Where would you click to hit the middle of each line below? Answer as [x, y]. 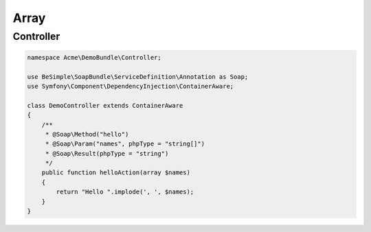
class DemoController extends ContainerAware [105, 105]
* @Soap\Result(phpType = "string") [107, 153]
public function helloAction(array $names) [116, 173]
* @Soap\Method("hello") [87, 134]
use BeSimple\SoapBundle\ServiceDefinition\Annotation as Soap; [138, 77]
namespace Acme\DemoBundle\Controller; [94, 57]
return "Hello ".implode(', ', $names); [125, 192]
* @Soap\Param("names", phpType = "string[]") [125, 144]
